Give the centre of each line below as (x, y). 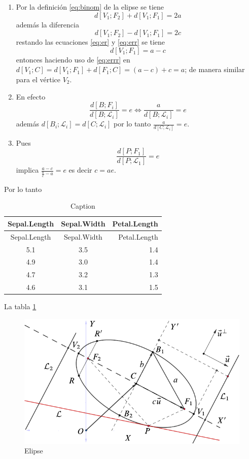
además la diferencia (47, 24)
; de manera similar (215, 69)
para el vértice (38, 79)
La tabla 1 (20, 306)
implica (27, 170)
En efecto (31, 96)
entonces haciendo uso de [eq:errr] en (73, 59)
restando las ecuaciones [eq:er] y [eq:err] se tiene (91, 42)
